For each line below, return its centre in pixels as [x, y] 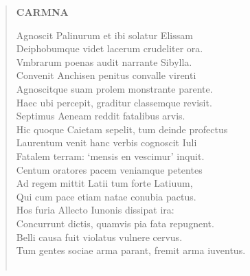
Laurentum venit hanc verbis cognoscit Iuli [106, 142]
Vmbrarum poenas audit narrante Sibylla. [104, 61]
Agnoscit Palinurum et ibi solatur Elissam [104, 35]
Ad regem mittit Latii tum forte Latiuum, [104, 183]
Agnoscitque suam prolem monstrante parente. [114, 88]
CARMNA [42, 12]
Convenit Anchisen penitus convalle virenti [106, 75]
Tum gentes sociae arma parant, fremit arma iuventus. [131, 250]
